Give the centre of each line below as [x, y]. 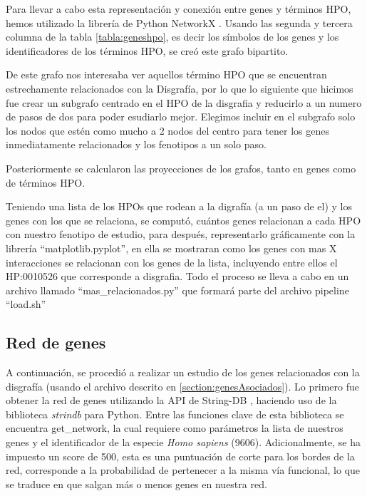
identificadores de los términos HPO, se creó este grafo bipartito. [147, 50]
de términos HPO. [46, 182]
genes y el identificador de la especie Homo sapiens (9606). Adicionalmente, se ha [183, 442]
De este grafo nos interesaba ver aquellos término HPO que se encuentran [166, 74]
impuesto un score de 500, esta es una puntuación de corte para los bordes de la [180, 456]
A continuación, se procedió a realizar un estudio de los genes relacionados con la [183, 372]
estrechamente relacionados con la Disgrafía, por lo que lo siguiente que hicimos [180, 88]
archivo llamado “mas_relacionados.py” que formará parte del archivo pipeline [177, 290]
